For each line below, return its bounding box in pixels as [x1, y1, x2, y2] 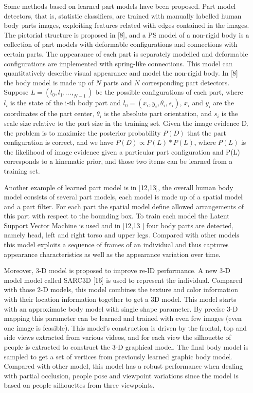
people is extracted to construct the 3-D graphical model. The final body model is [4, 342, 249, 352]
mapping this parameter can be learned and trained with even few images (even [4, 313, 242, 323]
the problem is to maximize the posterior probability [4, 127, 161, 138]
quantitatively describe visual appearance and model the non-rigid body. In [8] [4, 68, 238, 78]
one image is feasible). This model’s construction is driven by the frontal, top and [4, 322, 247, 333]
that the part [187, 127, 226, 138]
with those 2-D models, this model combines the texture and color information [4, 284, 238, 295]
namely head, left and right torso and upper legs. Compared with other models [4, 230, 239, 240]
